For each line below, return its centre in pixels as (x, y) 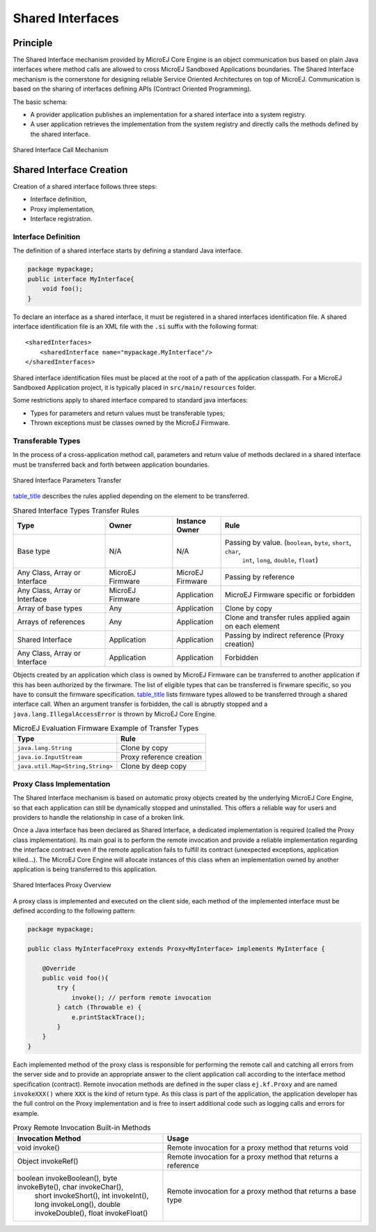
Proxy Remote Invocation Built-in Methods (82, 1128)
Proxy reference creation (161, 757)
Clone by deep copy (154, 766)
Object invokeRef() (48, 1161)
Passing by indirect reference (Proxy (284, 636)
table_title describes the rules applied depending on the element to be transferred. (131, 496)
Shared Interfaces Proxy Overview (62, 885)
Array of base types (50, 608)
